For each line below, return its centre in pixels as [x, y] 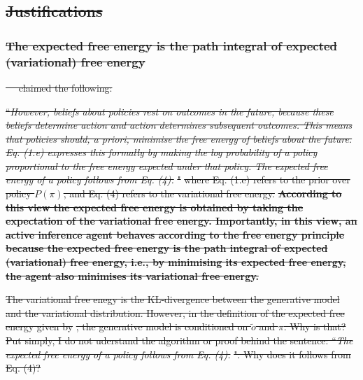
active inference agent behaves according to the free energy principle [175, 234]
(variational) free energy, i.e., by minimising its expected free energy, [176, 262]
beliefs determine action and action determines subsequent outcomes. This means [179, 125]
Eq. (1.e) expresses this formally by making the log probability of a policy [162, 152]
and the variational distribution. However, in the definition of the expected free [175, 312]
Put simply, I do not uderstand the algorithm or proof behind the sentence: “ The [179, 340]
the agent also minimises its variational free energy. [132, 275]
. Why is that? [315, 326]
